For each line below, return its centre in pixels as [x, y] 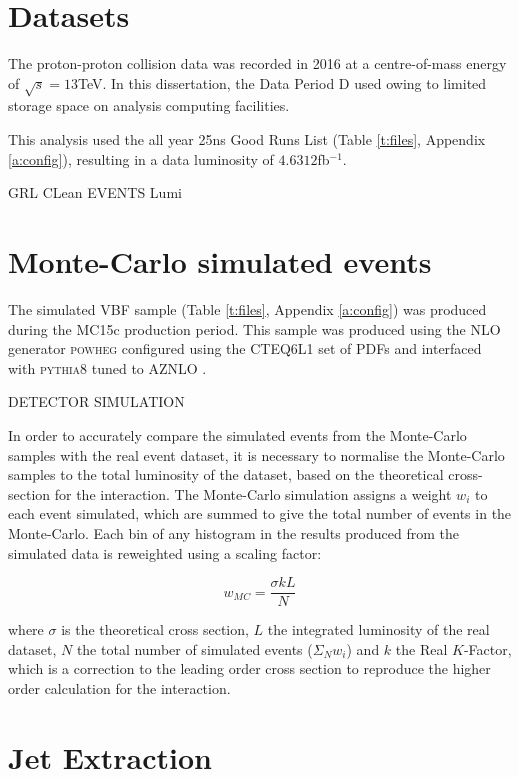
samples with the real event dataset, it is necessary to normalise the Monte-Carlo [256, 454]
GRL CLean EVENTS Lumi [95, 192]
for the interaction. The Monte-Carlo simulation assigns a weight [253, 493]
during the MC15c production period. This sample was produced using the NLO [254, 328]
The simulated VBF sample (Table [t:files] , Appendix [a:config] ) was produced [247, 308]
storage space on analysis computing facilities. [149, 105]
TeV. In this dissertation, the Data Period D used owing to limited [282, 82]
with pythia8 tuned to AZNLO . [107, 367]
